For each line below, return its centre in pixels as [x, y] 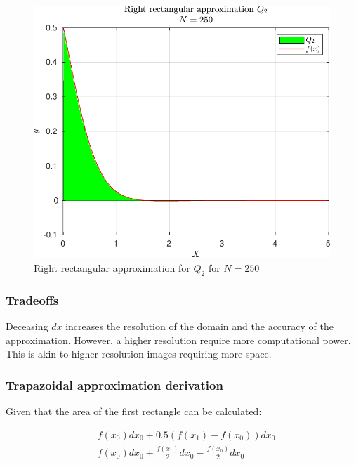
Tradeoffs [32, 300]
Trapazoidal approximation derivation [114, 385]
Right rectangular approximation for [112, 268]
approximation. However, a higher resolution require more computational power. [178, 340]
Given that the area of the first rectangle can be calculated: [134, 411]
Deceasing [27, 326]
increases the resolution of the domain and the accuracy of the [199, 326]
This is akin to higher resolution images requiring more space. [139, 354]
